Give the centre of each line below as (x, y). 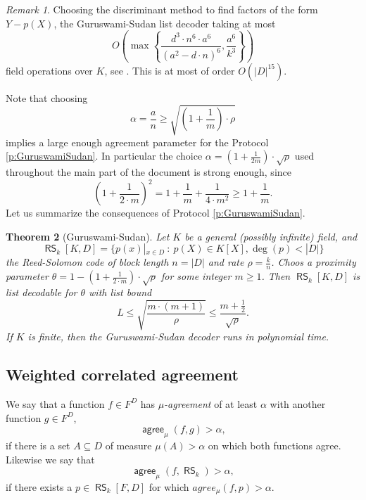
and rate (226, 262)
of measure (128, 445)
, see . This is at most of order (170, 70)
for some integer (196, 276)
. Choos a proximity (314, 262)
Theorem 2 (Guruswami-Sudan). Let (88, 236)
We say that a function (55, 403)
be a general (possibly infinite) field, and (271, 236)
